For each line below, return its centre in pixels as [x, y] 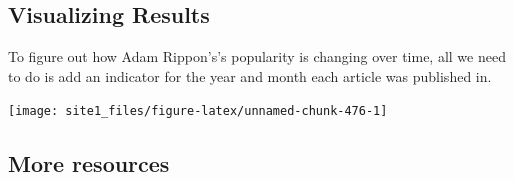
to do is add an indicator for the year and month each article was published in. [250, 75]
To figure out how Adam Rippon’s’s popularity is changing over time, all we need [257, 56]
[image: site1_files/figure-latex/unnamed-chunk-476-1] [198, 111]
